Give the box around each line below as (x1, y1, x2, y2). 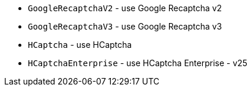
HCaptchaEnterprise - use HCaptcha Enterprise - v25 (28, 58, 248, 68)
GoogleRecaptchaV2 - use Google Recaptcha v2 (28, 3, 222, 13)
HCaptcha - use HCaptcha (28, 40, 132, 50)
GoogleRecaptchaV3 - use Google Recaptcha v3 (28, 21, 222, 31)
